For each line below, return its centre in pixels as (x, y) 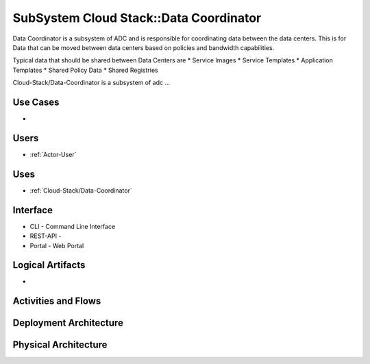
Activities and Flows (57, 301)
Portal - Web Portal (57, 245)
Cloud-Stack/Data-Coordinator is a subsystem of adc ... (91, 83)
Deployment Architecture (68, 323)
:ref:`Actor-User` (53, 154)
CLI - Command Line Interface (73, 226)
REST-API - (46, 236)
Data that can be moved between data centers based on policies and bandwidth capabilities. (144, 47)
